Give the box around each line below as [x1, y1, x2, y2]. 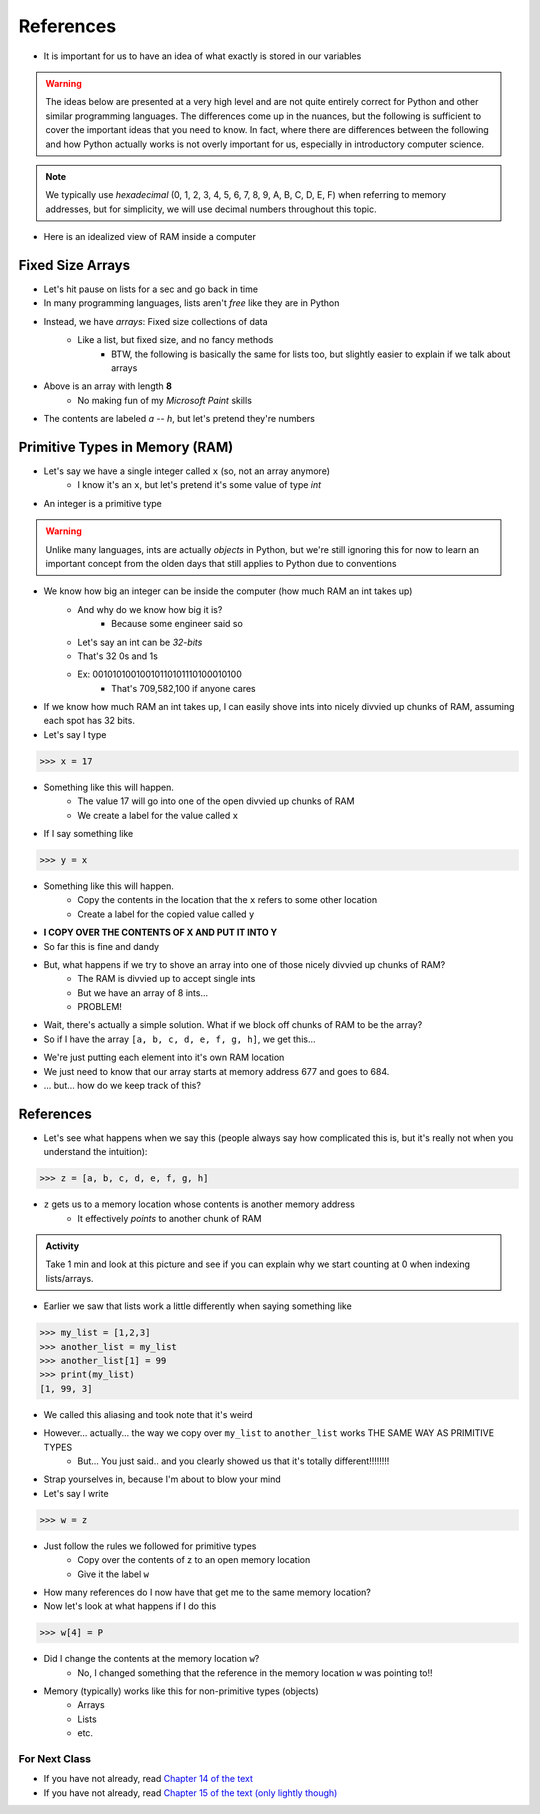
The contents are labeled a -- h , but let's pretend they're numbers [43, 413, 315, 425]
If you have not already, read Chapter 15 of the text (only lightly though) [43, 1786, 338, 1799]
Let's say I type [43, 728, 107, 740]
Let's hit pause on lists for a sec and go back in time [43, 283, 259, 295]
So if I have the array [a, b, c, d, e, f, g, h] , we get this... [43, 1033, 316, 1045]
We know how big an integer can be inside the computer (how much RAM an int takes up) [43, 585, 413, 597]
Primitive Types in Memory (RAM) [18, 438, 234, 455]
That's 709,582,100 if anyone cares [111, 682, 256, 694]
